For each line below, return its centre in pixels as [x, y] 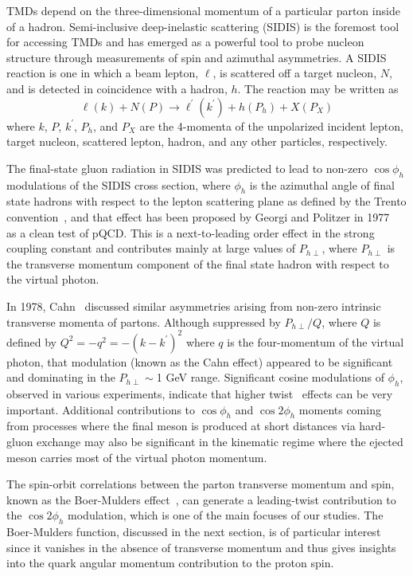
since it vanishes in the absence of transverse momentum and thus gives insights [201, 547]
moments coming [340, 409]
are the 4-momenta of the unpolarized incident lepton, [271, 125]
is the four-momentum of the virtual [316, 341]
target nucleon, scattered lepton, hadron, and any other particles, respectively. [197, 141]
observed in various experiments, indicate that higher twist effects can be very [200, 393]
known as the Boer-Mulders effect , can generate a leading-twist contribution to [201, 499]
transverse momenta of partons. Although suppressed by [144, 321]
